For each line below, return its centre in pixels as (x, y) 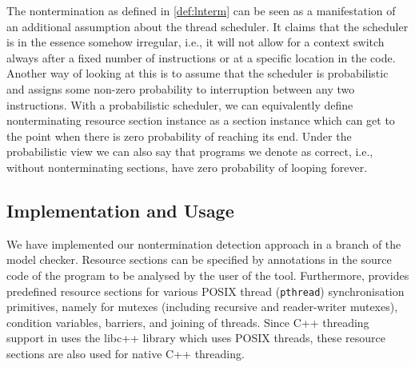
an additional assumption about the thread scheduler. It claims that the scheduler (207, 26)
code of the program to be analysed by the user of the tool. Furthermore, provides (208, 275)
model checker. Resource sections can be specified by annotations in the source (199, 259)
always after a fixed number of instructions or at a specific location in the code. (201, 57)
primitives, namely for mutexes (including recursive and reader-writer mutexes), (202, 307)
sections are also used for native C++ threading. (126, 353)
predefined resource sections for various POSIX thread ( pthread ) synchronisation (206, 291)
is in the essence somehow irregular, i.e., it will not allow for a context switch (196, 42)
